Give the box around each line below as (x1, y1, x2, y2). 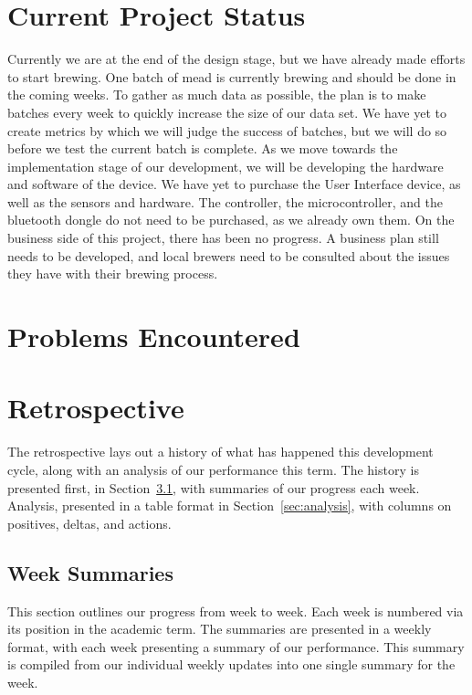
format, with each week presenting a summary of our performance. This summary (7, 637, 465, 656)
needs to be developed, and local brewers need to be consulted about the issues (7, 246, 450, 265)
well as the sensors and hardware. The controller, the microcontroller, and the (7, 192, 443, 211)
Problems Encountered (7, 318, 300, 355)
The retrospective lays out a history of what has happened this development (7, 442, 434, 461)
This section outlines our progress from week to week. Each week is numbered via (7, 601, 464, 620)
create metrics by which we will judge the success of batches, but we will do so (7, 121, 447, 140)
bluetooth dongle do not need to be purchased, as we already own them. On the (7, 210, 455, 229)
